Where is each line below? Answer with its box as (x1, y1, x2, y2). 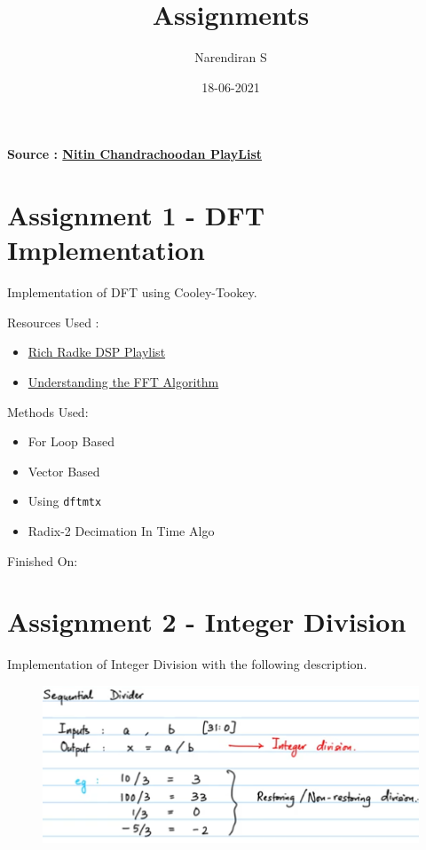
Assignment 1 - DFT (7, 197, 265, 233)
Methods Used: (7, 402, 89, 421)
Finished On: (7, 551, 78, 570)
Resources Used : (7, 312, 99, 331)
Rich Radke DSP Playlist (28, 342, 166, 361)
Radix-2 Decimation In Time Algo (28, 522, 215, 540)
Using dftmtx (28, 492, 102, 510)
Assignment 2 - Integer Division (7, 603, 406, 640)
